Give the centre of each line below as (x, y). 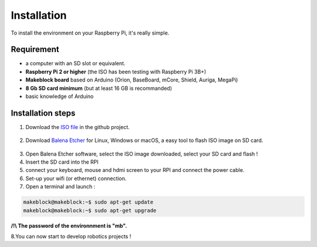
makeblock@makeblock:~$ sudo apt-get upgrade (90, 210)
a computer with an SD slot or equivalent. (75, 63)
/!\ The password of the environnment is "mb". (69, 225)
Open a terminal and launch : (60, 187)
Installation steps (43, 113)
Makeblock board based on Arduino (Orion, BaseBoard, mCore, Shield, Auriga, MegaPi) (132, 80)
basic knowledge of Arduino (60, 96)
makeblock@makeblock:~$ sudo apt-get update (88, 202)
